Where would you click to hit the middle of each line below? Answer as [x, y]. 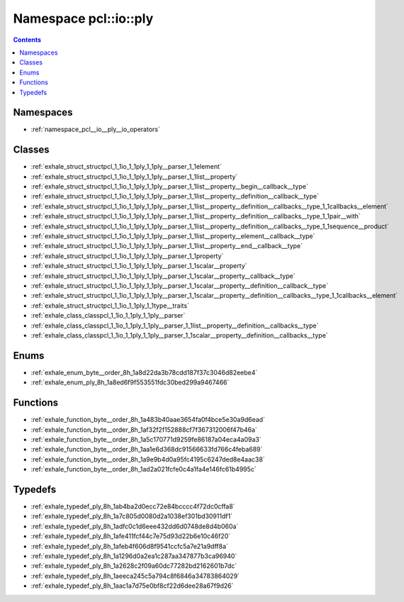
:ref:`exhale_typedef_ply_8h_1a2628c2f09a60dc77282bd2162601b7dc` [134, 566]
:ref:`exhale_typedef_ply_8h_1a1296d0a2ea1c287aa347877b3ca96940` [134, 556]
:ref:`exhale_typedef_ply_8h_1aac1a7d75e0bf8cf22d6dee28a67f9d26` [132, 586]
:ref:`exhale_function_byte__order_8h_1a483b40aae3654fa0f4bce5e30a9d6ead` [148, 420]
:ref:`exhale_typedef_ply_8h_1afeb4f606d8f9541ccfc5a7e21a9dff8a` [129, 546]
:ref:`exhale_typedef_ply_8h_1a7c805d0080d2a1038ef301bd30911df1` [132, 516]
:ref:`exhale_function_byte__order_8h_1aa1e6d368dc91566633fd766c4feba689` [147, 450]
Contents [27, 40]
